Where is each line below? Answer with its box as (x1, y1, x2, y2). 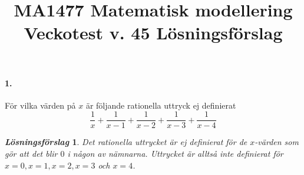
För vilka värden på (5, 99, 76, 111)
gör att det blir (5, 147, 58, 160)
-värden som (255, 136, 299, 148)
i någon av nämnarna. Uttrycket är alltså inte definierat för (67, 147, 283, 160)
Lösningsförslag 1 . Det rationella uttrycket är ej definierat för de (5, 136, 247, 148)
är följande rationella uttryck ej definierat (85, 99, 236, 111)
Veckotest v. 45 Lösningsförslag (24, 21, 283, 45)
